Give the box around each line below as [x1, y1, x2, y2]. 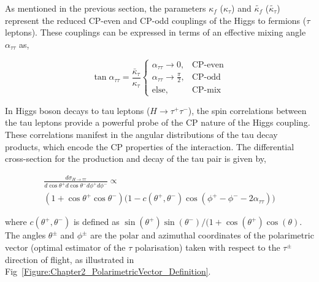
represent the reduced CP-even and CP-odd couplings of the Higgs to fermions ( [5, 13, 307, 26]
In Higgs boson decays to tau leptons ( [5, 104, 150, 116]
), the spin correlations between [188, 104, 307, 116]
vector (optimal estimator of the [5, 241, 126, 253]
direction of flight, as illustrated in [5, 253, 134, 265]
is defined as [73, 215, 120, 228]
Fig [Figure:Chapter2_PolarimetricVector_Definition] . [5, 265, 211, 278]
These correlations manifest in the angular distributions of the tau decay [5, 128, 278, 140]
